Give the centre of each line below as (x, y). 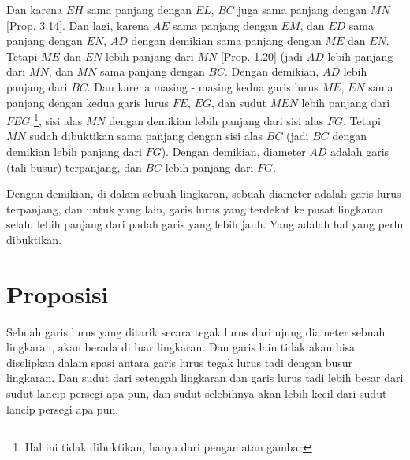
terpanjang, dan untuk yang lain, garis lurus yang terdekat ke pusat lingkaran (195, 208)
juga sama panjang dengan (302, 9)
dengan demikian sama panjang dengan (226, 41)
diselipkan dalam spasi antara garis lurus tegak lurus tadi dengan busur (180, 362)
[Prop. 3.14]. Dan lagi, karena (78, 25)
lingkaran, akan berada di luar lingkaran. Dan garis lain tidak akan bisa (181, 347)
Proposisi (58, 293)
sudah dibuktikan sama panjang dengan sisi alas (146, 136)
